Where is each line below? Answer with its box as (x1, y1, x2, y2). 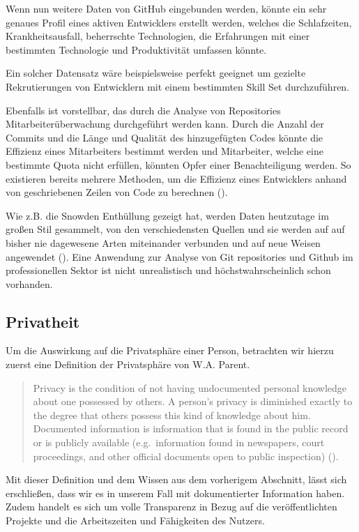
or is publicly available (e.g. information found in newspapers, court (33, 435, 325, 450)
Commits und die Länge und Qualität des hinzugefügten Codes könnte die (6, 130, 323, 144)
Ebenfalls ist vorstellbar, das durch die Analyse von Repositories (6, 102, 281, 117)
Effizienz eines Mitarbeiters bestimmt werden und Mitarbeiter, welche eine (6, 144, 323, 158)
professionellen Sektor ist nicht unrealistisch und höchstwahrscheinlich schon (6, 263, 331, 278)
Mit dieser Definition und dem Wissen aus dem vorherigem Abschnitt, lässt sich (6, 472, 347, 487)
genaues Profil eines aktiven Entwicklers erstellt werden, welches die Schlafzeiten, (6, 15, 352, 29)
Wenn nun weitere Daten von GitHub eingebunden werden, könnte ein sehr (6, 1, 327, 15)
